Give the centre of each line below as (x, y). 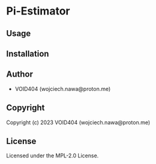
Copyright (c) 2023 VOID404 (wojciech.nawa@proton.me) (78, 122)
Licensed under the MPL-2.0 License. (52, 156)
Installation (28, 53)
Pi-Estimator (38, 11)
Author (19, 74)
